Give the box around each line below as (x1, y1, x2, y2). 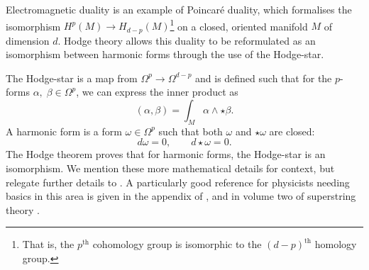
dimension (6, 33, 50, 47)
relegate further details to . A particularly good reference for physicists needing (6, 174, 350, 189)
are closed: (269, 123, 315, 138)
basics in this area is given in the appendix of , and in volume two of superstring (6, 189, 356, 203)
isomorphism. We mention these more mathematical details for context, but (6, 161, 335, 176)
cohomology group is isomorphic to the (92, 237, 262, 252)
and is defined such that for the (195, 70, 332, 85)
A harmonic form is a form (6, 123, 122, 138)
